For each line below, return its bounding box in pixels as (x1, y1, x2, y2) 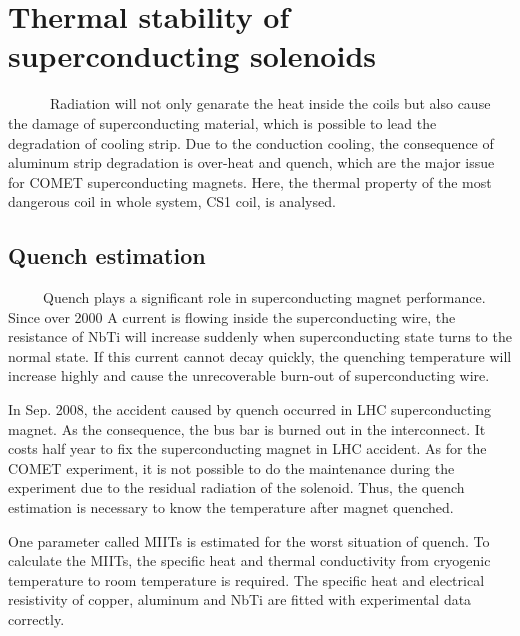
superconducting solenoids (8, 35, 377, 76)
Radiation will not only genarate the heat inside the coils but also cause (49, 93, 491, 114)
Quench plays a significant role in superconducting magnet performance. (42, 287, 486, 308)
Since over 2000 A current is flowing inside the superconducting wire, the (8, 306, 456, 327)
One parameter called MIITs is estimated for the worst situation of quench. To (8, 530, 490, 551)
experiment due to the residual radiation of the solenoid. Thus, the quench (8, 477, 465, 498)
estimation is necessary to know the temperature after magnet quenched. (8, 497, 454, 518)
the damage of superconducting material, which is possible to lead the (8, 112, 437, 133)
